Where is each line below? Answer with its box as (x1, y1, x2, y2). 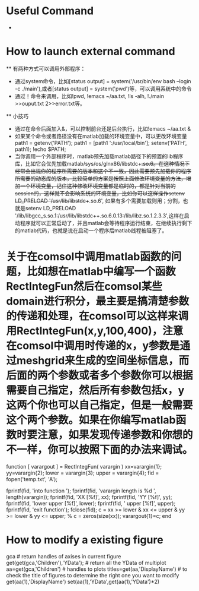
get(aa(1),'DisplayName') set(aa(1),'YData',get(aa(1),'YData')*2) (6, 578, 160, 585)
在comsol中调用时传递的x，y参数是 (6, 339, 180, 353)
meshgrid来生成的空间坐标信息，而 (17, 354, 190, 368)
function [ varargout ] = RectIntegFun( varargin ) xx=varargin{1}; (6, 463, 162, 470)
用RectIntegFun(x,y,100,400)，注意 (6, 324, 184, 338)
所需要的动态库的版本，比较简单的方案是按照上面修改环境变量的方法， (14, 175, 187, 182)
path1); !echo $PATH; (14, 146, 66, 153)
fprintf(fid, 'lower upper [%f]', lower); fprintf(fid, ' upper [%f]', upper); (6, 500, 176, 507)
